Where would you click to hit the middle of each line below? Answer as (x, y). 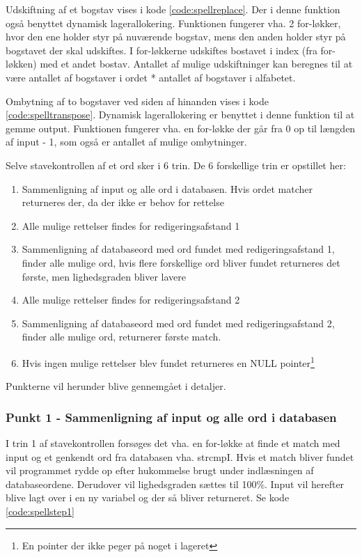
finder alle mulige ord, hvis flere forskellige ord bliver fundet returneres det (181, 262)
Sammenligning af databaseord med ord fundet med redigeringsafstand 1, (178, 249)
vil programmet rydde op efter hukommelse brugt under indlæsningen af (160, 470)
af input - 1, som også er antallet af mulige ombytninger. (126, 142)
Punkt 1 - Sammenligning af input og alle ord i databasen (171, 417)
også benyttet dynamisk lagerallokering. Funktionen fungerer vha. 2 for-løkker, (173, 23)
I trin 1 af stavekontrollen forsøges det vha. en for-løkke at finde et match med (173, 442)
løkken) (21, 64)
